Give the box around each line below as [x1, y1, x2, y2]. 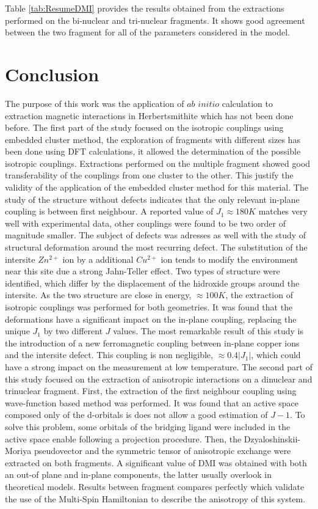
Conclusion [5, 61, 99, 86]
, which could [251, 348, 301, 361]
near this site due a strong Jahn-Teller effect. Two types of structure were [5, 265, 280, 277]
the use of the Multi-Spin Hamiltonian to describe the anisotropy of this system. [5, 492, 306, 505]
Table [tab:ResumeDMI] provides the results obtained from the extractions [5, 2, 284, 14]
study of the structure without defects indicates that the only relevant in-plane [5, 192, 300, 205]
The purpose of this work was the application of [5, 97, 184, 109]
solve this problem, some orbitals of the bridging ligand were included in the [5, 420, 291, 433]
